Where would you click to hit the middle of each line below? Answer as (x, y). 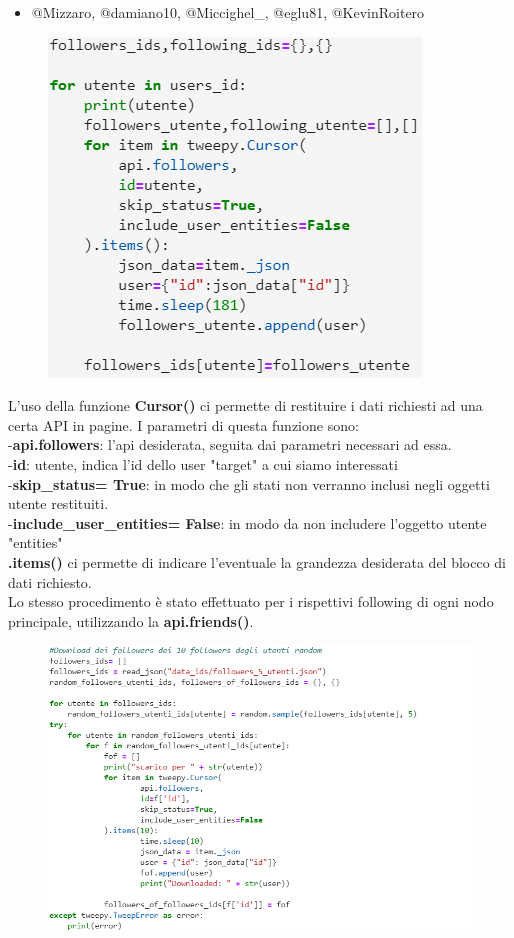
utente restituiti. (58, 503)
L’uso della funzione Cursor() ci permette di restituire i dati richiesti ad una (245, 405)
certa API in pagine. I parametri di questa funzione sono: (183, 424)
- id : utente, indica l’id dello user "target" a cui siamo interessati (203, 463)
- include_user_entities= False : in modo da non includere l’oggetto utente (247, 522)
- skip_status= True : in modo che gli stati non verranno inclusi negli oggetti (249, 483)
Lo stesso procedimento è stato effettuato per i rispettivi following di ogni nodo (251, 601)
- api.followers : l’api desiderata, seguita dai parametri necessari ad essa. (230, 444)
